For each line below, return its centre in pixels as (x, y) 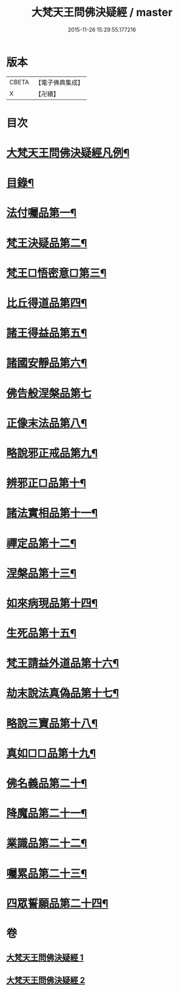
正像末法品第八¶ (47, 423)
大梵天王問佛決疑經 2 (46, 980)
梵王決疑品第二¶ (47, 243)
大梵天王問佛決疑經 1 (45, 958)
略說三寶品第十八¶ (52, 723)
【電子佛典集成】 (59, 82)
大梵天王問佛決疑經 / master (102, 12)
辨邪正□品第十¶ (46, 483)
